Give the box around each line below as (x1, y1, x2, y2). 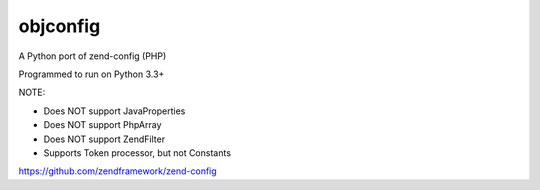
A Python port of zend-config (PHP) (18, 50, 167, 62)
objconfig (18, 15, 101, 37)
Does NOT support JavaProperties (43, 105, 186, 117)
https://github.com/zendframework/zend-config (18, 165, 217, 177)
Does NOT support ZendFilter (43, 133, 165, 145)
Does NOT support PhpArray (43, 119, 162, 131)
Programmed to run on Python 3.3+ (18, 68, 165, 80)
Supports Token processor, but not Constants (43, 146, 232, 159)
